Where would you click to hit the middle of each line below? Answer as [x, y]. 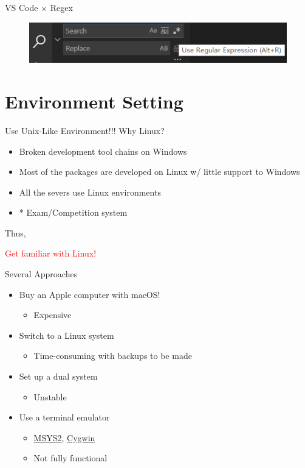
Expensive [53, 315]
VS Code [22, 7]
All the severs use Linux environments [90, 192]
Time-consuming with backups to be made [113, 356]
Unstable [50, 396]
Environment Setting [94, 101]
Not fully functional [70, 458]
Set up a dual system [58, 376]
